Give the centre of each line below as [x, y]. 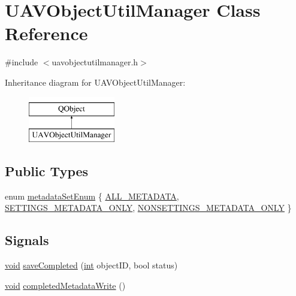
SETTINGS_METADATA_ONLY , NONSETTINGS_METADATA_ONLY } [148, 208]
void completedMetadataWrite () [65, 285]
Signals [27, 240]
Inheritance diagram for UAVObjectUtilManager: [95, 82]
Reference [46, 33]
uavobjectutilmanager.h [95, 62]
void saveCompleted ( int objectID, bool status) [91, 265]
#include [22, 62]
